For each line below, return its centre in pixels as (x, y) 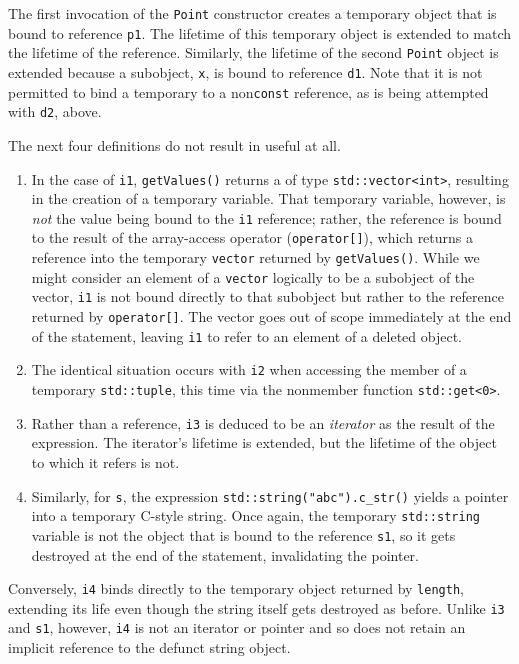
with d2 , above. (55, 111)
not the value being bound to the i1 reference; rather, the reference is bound (266, 217)
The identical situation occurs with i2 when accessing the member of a (249, 369)
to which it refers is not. (105, 461)
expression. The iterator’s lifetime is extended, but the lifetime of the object (264, 442)
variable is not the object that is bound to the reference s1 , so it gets (243, 534)
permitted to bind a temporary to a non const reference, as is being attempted (248, 91)
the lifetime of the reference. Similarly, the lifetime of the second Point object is (253, 52)
